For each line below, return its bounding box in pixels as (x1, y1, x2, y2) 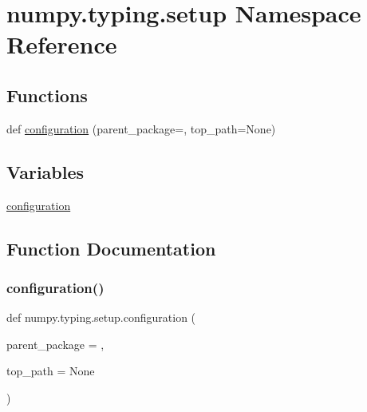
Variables (6, 159, 85, 184)
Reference (6, 28, 117, 61)
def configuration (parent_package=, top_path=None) (6, 120, 276, 137)
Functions (6, 82, 88, 107)
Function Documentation (6, 236, 216, 260)
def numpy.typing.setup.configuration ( (6, 309, 196, 326)
